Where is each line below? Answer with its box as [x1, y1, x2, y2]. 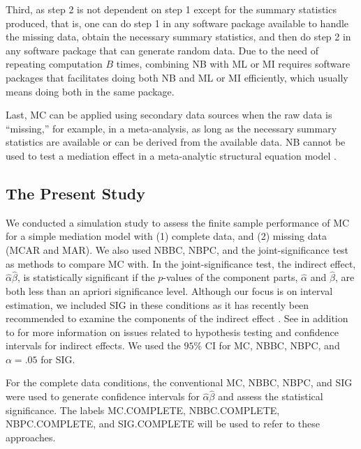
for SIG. [40, 351, 75, 366]
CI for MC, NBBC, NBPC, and [205, 338, 340, 353]
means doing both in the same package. [6, 84, 175, 98]
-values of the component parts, [163, 270, 298, 284]
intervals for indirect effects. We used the [6, 338, 181, 353]
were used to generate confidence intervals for [6, 389, 200, 404]
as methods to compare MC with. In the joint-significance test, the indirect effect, [6, 256, 356, 271]
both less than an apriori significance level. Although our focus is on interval [6, 283, 333, 298]
